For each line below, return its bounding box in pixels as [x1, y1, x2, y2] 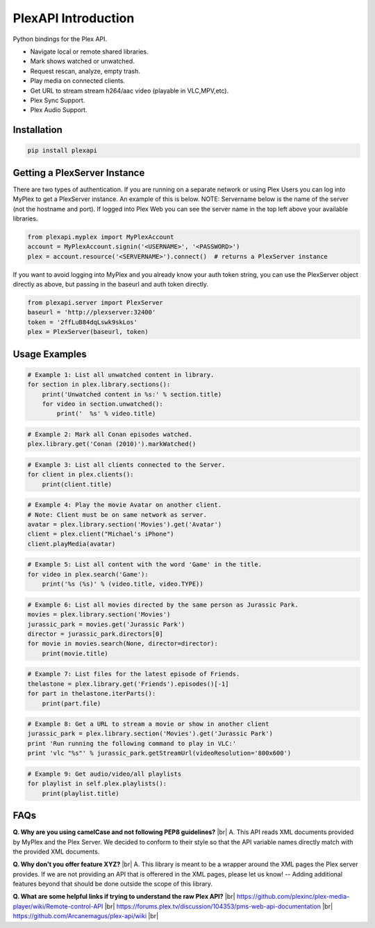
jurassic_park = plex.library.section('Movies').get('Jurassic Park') [27, 730, 274, 737]
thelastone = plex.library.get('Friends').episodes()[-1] [27, 680, 229, 688]
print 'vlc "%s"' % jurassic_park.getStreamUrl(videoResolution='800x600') [27, 749, 292, 758]
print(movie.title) [42, 649, 109, 657]
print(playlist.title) [42, 790, 119, 797]
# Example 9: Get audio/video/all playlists [27, 769, 182, 778]
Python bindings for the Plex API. [12, 35, 108, 43]
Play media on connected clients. [30, 77, 125, 85]
